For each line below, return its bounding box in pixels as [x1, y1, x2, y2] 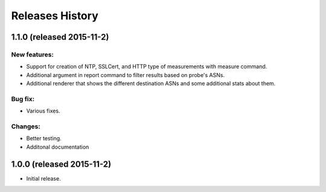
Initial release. [26, 175, 61, 182]
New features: [11, 50, 54, 58]
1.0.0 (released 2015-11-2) [11, 159, 112, 169]
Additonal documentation [26, 143, 89, 150]
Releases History [11, 9, 99, 22]
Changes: [11, 122, 40, 131]
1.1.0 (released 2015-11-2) [11, 32, 109, 42]
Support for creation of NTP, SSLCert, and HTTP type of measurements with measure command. [26, 63, 267, 70]
